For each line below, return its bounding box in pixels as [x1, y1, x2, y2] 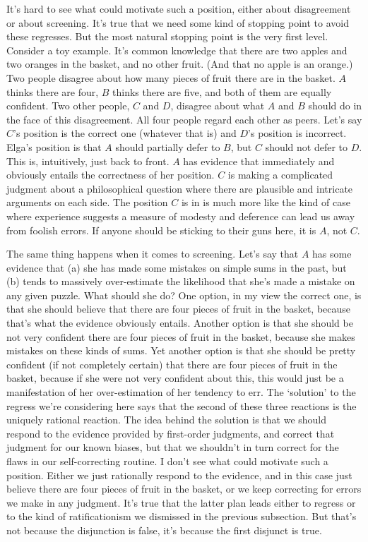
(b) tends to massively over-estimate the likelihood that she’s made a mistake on [6, 274, 355, 289]
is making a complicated [227, 167, 333, 182]
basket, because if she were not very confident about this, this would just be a [6, 371, 344, 385]
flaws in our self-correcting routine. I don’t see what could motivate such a [6, 454, 328, 468]
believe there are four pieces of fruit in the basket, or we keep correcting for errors [6, 481, 362, 496]
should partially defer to [115, 139, 220, 154]
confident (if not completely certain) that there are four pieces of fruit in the [6, 356, 338, 371]
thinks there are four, [6, 84, 99, 99]
